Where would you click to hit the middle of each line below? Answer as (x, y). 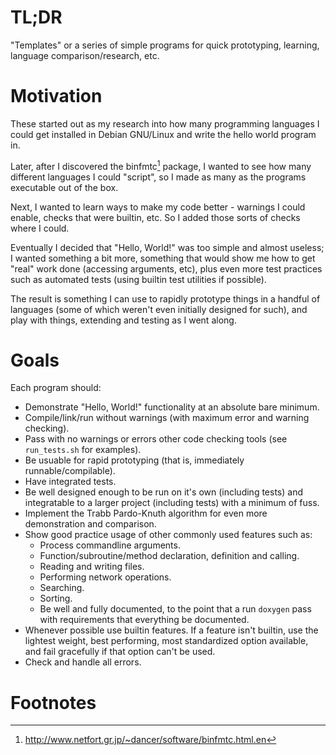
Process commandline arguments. (110, 545)
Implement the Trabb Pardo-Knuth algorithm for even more (146, 513)
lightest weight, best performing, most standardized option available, (166, 641)
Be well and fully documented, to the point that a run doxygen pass (175, 609)
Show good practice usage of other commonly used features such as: (168, 535)
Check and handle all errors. (83, 662)
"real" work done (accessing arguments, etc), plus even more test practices (166, 268)
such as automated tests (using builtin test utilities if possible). (138, 279)
